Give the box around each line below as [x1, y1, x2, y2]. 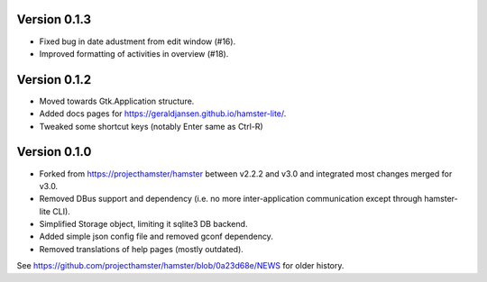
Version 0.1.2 [16, 72, 92, 87]
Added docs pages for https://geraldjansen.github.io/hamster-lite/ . [39, 108, 287, 119]
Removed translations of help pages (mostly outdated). [39, 243, 243, 254]
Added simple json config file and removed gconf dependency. [39, 231, 274, 242]
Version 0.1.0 [16, 144, 92, 159]
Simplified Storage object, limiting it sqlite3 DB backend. [39, 219, 248, 230]
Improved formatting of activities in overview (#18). [39, 48, 229, 59]
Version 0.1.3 [16, 12, 92, 27]
